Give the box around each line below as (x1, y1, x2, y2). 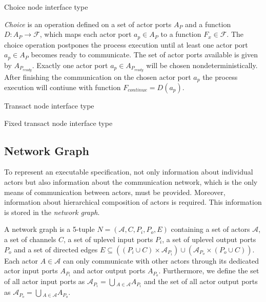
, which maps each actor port (39, 29, 132, 39)
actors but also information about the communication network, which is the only (4, 176, 258, 187)
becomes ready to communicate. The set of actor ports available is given (31, 49, 258, 60)
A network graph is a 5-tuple (4, 224, 95, 234)
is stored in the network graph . (4, 206, 100, 217)
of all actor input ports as (4, 276, 85, 287)
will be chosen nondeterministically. (146, 59, 258, 70)
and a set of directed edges (14, 244, 98, 254)
